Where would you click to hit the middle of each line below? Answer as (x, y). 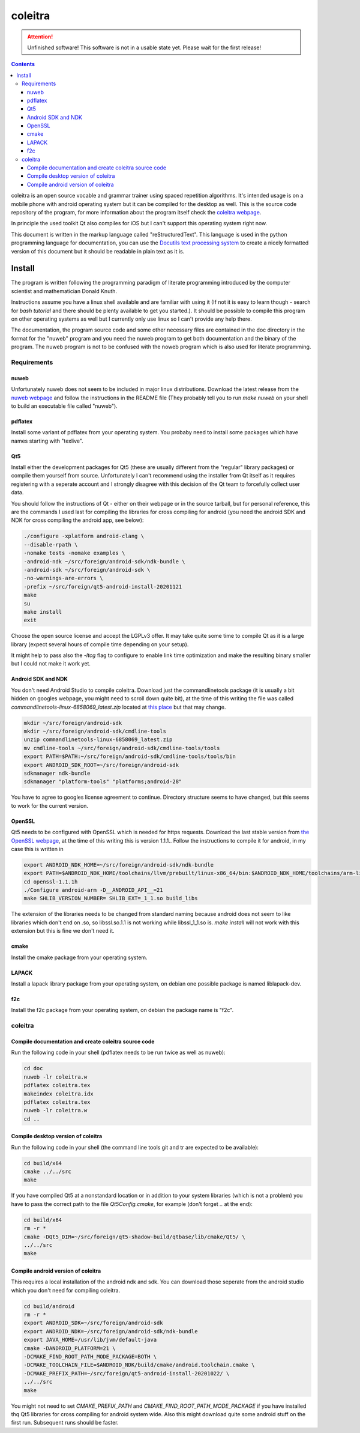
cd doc (33, 1068)
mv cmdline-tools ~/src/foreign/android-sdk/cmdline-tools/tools (122, 748)
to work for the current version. (50, 805)
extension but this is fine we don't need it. (63, 931)
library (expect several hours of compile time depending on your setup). (100, 644)
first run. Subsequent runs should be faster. (65, 1423)
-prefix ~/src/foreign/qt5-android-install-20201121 (103, 586)
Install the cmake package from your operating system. (79, 957)
